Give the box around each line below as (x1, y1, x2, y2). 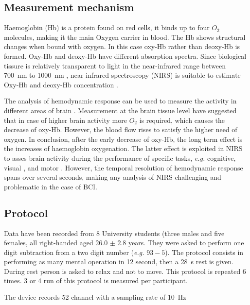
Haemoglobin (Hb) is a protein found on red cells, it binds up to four (4, 22, 210, 33)
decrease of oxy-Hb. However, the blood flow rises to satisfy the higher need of (4, 124, 237, 135)
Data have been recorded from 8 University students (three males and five (4, 228, 225, 238)
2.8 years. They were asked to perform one (117, 237, 244, 248)
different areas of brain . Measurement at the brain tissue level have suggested (4, 105, 237, 115)
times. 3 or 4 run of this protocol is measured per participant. (4, 275, 188, 286)
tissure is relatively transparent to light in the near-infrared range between (4, 60, 226, 70)
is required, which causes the (139, 115, 225, 125)
